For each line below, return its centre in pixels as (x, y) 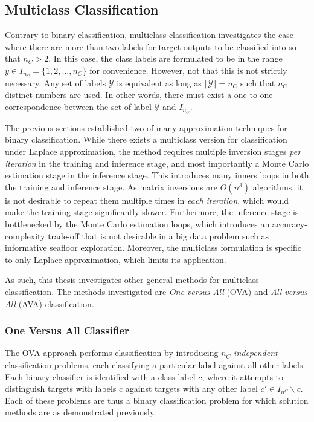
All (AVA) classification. (50, 303)
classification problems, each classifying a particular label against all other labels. (155, 365)
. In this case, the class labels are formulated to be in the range (165, 58)
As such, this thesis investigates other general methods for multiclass (132, 280)
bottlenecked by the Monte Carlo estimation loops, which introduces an (137, 224)
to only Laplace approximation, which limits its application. (116, 259)
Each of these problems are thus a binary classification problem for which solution (157, 400)
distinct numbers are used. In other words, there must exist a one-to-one (139, 95)
